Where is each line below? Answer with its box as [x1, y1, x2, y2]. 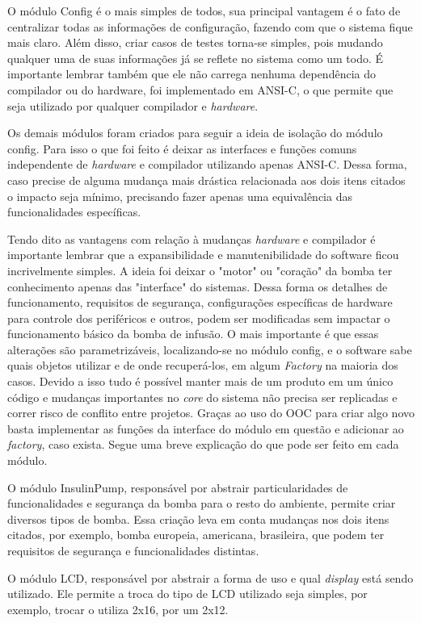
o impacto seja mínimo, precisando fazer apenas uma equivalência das [7, 187, 352, 204]
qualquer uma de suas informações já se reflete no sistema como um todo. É [7, 49, 384, 66]
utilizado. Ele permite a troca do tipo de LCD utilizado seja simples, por [7, 585, 368, 602]
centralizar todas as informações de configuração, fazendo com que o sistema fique [7, 18, 413, 35]
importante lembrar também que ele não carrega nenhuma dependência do [7, 65, 376, 82]
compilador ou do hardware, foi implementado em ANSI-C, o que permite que [7, 81, 394, 98]
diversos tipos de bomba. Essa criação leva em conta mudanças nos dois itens [7, 510, 389, 527]
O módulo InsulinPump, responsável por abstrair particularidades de [7, 479, 348, 495]
